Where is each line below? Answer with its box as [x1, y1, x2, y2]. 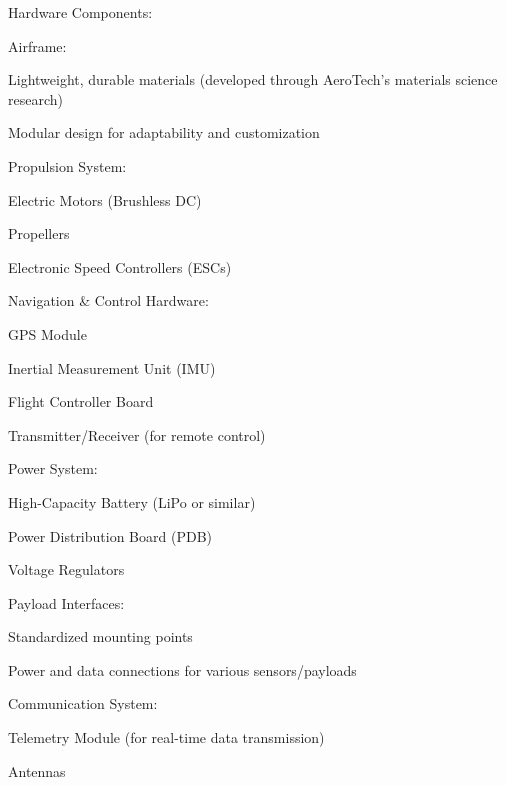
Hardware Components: [8, 2, 153, 22]
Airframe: [8, 35, 67, 56]
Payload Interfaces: [8, 592, 125, 613]
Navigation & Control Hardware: [8, 290, 209, 311]
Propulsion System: [8, 155, 127, 176]
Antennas [8, 760, 66, 781]
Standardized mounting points [8, 626, 193, 647]
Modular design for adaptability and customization [8, 122, 320, 143]
